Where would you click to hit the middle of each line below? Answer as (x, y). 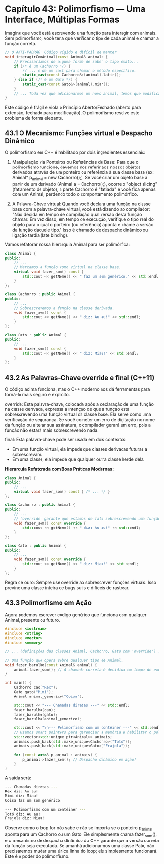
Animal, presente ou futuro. (32, 620)
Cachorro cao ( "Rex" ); (36, 687)
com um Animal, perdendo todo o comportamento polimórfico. (75, 194)
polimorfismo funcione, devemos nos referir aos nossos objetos (76, 167)
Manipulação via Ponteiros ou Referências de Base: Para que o (75, 162)
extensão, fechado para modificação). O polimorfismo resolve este (72, 112)
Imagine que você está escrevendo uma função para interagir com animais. (81, 33)
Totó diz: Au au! (23, 814)
